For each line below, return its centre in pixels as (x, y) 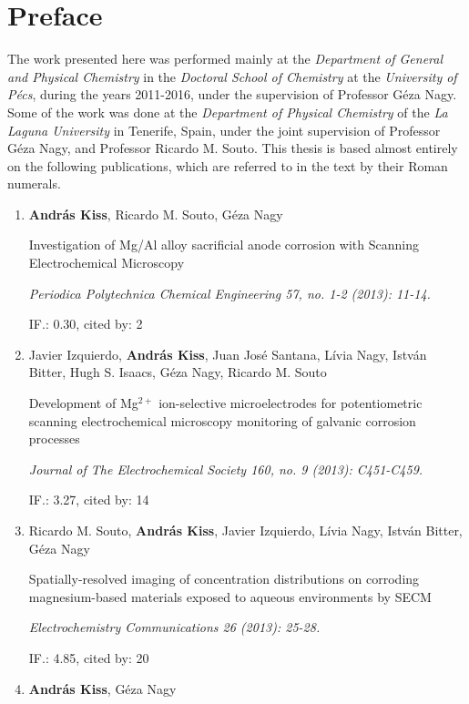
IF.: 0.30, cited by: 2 (86, 324)
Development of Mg (83, 403)
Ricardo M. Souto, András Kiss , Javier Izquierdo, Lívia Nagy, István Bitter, (245, 530)
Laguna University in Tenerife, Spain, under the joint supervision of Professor (224, 130)
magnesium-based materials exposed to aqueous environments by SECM (230, 596)
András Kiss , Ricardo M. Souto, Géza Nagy (156, 214)
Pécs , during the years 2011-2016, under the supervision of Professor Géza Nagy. (232, 94)
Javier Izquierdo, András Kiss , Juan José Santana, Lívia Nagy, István (228, 354)
